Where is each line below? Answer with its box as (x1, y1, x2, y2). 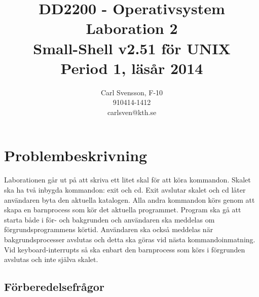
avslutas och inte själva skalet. (4, 254, 98, 265)
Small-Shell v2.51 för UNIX (33, 38, 231, 58)
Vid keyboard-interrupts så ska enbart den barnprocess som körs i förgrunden (4, 244, 245, 254)
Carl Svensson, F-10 (100, 87, 163, 97)
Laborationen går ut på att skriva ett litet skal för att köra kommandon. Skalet (4, 174, 251, 185)
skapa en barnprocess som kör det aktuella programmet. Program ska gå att (4, 204, 241, 215)
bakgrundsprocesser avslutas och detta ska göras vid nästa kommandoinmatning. (4, 234, 255, 244)
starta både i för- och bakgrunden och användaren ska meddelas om (4, 214, 215, 225)
